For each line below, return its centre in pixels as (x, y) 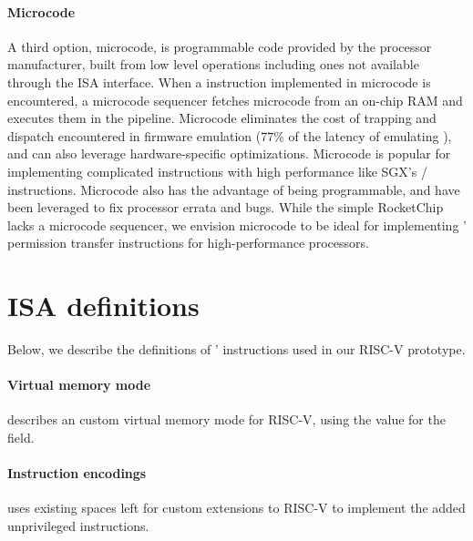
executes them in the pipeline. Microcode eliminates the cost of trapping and (222, 118)
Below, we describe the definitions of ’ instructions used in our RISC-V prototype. (236, 349)
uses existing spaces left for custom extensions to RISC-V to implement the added (236, 508)
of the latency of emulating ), (370, 135)
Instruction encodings (77, 473)
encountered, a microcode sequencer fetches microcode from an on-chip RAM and (235, 100)
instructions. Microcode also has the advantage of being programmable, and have (234, 189)
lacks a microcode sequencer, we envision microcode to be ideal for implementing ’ (237, 225)
